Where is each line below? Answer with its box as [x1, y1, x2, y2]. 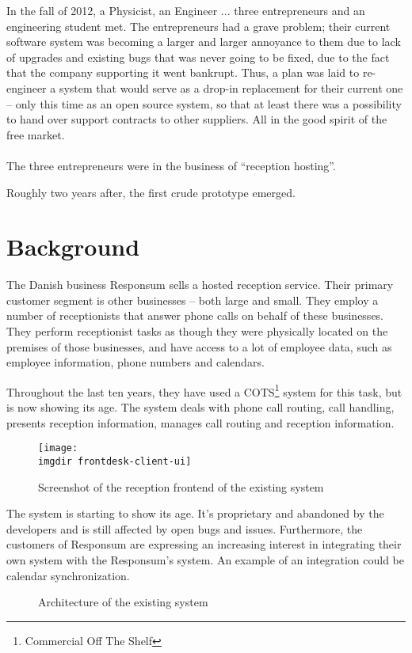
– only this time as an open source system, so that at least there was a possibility [6, 95, 402, 112]
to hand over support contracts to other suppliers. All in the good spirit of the [6, 111, 387, 127]
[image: [38, 442, 78, 454]
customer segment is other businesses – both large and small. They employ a [6, 291, 379, 308]
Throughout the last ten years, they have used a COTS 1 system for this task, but [6, 381, 402, 400]
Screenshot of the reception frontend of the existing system [38, 478, 324, 495]
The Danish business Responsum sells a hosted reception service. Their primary [6, 276, 394, 293]
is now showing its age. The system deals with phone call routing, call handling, [6, 399, 395, 416]
